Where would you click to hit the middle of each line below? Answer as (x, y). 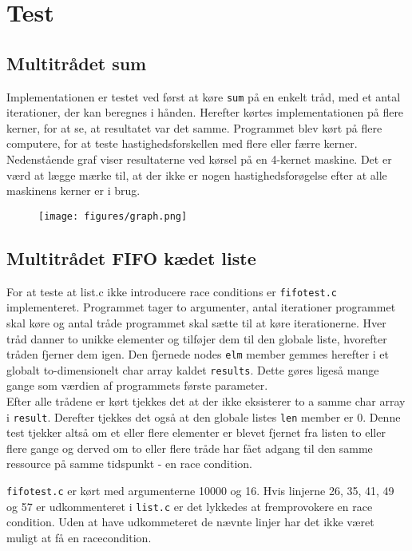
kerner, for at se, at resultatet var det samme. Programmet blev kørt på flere (194, 127)
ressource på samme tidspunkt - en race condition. (130, 464)
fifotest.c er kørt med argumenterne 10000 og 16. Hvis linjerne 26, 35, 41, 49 (200, 491)
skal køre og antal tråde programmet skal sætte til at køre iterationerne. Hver (196, 322)
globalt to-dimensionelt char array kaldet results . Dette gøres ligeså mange (193, 369)
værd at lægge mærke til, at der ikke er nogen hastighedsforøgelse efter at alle (197, 174)
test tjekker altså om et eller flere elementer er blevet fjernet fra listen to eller (196, 432)
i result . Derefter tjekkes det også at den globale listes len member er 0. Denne (204, 416)
